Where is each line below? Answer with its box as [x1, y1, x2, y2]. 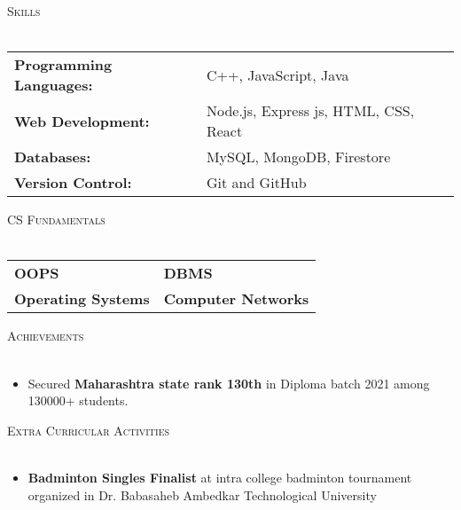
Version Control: [14, 172, 132, 193]
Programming [14, 54, 113, 75]
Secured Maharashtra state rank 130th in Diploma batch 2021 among [27, 373, 430, 392]
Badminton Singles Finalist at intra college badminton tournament [27, 467, 412, 486]
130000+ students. [27, 391, 129, 410]
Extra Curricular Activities [7, 420, 170, 439]
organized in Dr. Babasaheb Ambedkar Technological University [27, 485, 377, 504]
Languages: [14, 75, 93, 96]
